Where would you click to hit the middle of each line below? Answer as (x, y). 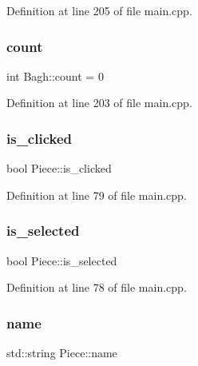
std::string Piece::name (62, 353)
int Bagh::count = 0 (55, 76)
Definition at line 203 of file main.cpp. (99, 103)
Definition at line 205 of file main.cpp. (99, 10)
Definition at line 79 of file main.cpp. (97, 195)
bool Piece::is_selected (62, 260)
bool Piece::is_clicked (59, 168)
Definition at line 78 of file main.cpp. (97, 287)
